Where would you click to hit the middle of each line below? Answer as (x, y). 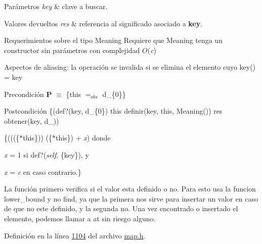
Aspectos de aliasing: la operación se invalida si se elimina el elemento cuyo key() (130, 67)
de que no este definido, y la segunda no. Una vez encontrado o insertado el (121, 208)
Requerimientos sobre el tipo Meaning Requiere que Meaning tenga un (113, 40)
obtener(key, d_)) (32, 120)
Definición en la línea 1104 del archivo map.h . (75, 235)
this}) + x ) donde (83, 138)
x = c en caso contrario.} (43, 172)
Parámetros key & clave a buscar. (56, 6)
